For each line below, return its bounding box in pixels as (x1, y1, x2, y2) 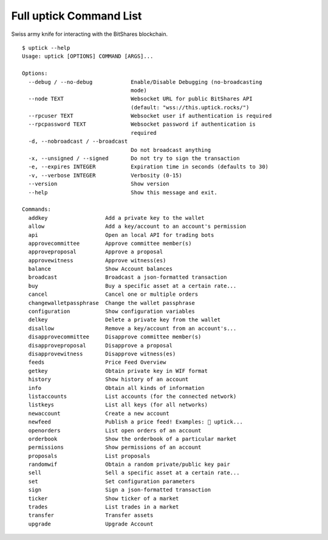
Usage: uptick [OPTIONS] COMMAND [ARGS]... (22, 53, 154, 60)
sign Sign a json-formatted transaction (28, 487, 211, 493)
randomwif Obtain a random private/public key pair (28, 461, 230, 468)
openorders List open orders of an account (28, 427, 202, 434)
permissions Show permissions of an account (28, 444, 202, 451)
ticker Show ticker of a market (28, 495, 179, 502)
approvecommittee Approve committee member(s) (28, 240, 192, 247)
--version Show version (28, 180, 169, 188)
